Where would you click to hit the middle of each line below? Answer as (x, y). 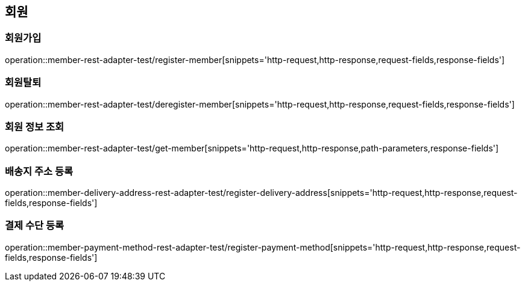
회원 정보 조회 (35, 126)
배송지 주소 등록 (39, 171)
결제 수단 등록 (35, 226)
